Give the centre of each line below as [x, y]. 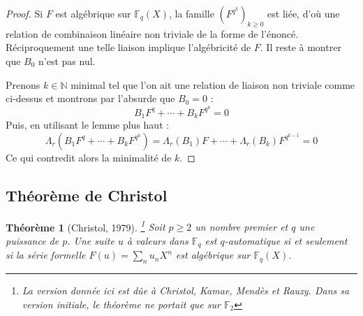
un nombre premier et [242, 227]
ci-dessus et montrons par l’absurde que [90, 98]
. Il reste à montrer [301, 47]
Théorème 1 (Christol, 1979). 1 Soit [86, 226]
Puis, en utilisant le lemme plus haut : [88, 125]
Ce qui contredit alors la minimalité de [89, 157]
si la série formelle [46, 255]
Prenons [23, 84]
